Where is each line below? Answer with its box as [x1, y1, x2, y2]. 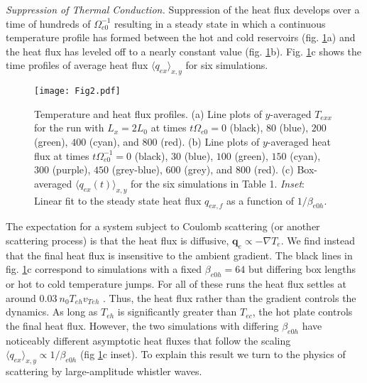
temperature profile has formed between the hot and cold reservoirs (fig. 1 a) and [6, 30, 356, 45]
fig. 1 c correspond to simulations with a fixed [6, 261, 202, 276]
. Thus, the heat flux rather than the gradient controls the [103, 290, 356, 305]
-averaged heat [267, 134, 331, 149]
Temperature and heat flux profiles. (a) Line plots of [34, 106, 262, 121]
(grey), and [184, 162, 233, 177]
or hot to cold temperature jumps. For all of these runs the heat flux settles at [6, 276, 346, 291]
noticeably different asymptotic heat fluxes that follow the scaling [6, 333, 291, 347]
